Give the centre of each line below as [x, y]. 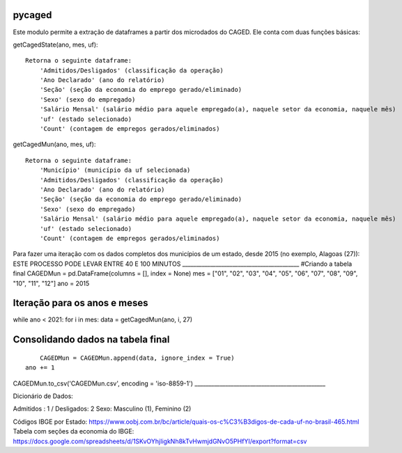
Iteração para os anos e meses [81, 303]
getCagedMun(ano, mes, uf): [54, 144]
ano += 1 [40, 368]
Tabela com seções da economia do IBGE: [74, 431]
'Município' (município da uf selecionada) [115, 170]
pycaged [32, 15]
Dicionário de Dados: [43, 396]
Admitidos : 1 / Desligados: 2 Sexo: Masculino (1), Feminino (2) [102, 409]
